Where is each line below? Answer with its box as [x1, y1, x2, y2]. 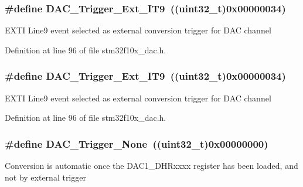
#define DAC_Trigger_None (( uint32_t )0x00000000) [5, 136, 268, 151]
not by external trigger [5, 171, 86, 183]
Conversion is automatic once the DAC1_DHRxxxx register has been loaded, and [5, 159, 298, 172]
